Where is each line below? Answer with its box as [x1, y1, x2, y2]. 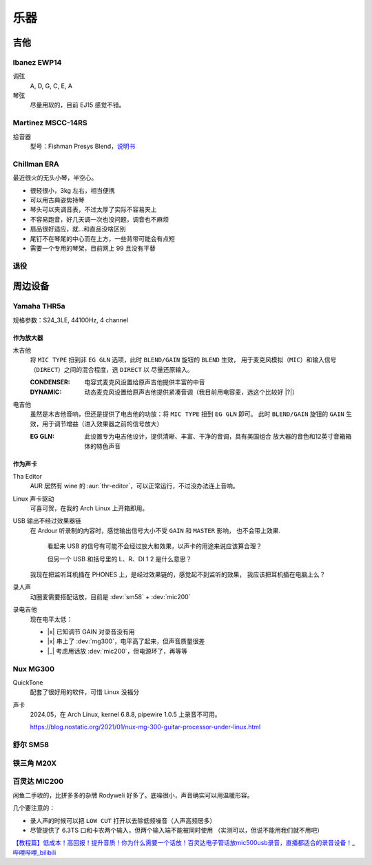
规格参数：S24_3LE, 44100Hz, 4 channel [12, 315, 129, 324]
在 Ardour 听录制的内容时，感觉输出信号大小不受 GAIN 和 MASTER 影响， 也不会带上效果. [30, 526, 281, 534]
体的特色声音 [84, 441, 121, 450]
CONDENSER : [30, 378, 70, 386]
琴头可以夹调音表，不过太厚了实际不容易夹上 [30, 205, 157, 213]
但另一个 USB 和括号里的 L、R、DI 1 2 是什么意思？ [47, 554, 192, 563]
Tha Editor [12, 472, 43, 480]
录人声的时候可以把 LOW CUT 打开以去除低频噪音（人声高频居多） [30, 816, 216, 824]
